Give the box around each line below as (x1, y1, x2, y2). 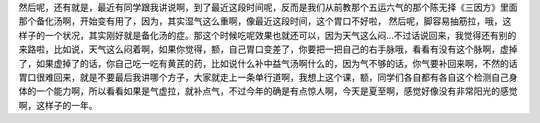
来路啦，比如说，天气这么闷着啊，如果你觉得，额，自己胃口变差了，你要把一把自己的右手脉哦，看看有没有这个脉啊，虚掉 (18, 43, 518, 55)
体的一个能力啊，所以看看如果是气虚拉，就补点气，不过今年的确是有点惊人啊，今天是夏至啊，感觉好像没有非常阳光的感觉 (18, 85, 518, 97)
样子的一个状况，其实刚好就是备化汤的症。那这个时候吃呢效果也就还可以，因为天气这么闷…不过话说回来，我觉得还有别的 (18, 29, 517, 41)
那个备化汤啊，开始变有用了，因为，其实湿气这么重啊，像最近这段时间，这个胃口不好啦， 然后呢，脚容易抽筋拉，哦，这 (18, 15, 512, 27)
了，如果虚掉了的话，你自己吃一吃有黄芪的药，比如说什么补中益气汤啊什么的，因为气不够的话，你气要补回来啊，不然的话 (18, 57, 518, 69)
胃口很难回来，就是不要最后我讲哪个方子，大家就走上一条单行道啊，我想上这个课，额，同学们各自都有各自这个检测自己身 (18, 71, 518, 83)
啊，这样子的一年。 (18, 99, 98, 111)
